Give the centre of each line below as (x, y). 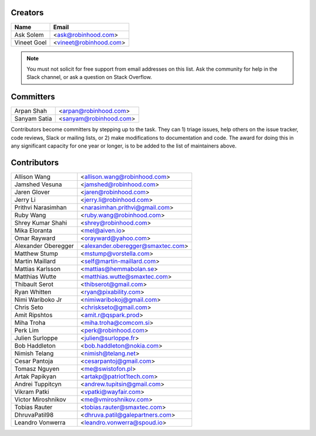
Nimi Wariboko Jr (38, 300)
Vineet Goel (30, 42)
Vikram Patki (32, 392)
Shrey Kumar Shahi (41, 222)
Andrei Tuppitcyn (38, 384)
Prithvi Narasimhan (41, 207)
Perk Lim (27, 330)
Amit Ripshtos (33, 315)
